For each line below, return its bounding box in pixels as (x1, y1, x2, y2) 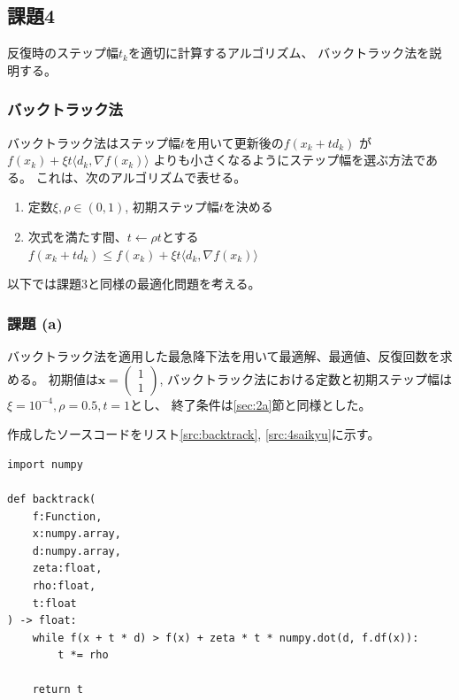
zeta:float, (32, 562, 103, 575)
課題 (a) (7, 312, 63, 334)
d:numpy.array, (32, 544, 121, 558)
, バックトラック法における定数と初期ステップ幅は (159, 369, 453, 388)
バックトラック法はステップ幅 (7, 133, 180, 151)
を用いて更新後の (185, 133, 284, 151)
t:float (32, 596, 77, 610)
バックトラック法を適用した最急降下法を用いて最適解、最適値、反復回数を (7, 346, 440, 365)
